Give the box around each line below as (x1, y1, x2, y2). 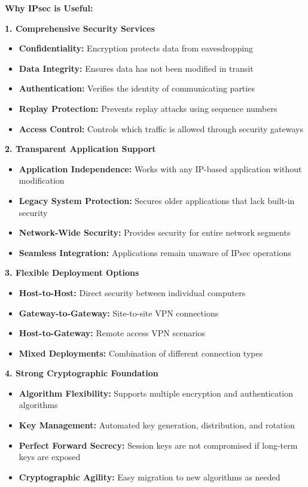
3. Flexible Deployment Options (5, 266, 139, 279)
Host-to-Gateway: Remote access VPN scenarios (19, 327, 206, 339)
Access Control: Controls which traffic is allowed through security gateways (19, 122, 303, 135)
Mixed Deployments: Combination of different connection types (19, 346, 263, 359)
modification (19, 174, 65, 187)
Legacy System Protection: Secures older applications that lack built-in (19, 194, 295, 206)
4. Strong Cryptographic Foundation (5, 367, 158, 379)
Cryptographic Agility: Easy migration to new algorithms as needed (19, 470, 280, 483)
